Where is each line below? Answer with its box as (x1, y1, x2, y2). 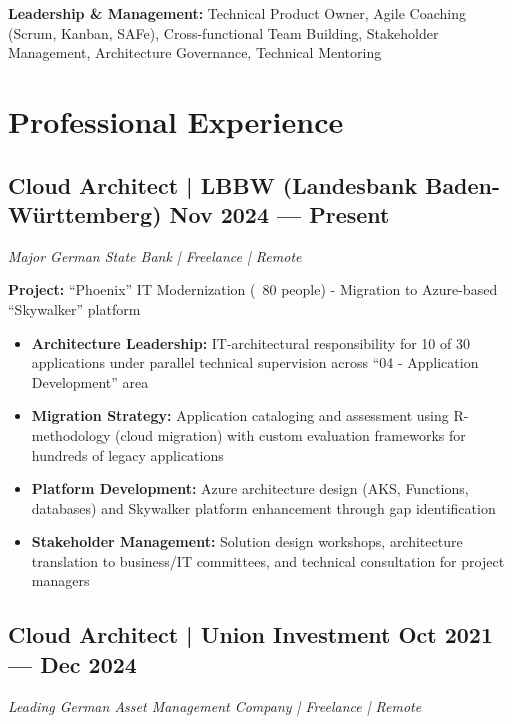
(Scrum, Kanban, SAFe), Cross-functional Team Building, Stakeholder (8, 22, 439, 43)
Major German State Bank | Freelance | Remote (8, 245, 302, 266)
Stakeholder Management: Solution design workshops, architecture (31, 531, 463, 552)
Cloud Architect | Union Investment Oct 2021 (8, 619, 494, 650)
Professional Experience (8, 100, 344, 141)
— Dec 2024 (8, 648, 137, 679)
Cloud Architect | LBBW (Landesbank (8, 169, 418, 200)
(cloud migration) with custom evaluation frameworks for (115, 424, 466, 445)
